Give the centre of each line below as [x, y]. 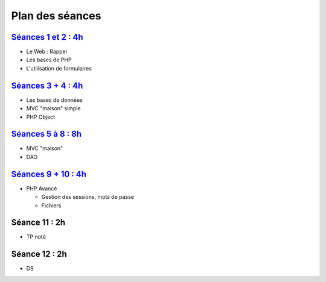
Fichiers [51, 205]
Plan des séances [56, 16]
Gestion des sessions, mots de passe [88, 197]
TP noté [36, 237]
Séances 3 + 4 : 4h [47, 85]
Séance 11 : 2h [38, 223]
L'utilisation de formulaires [59, 68]
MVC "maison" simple [53, 108]
